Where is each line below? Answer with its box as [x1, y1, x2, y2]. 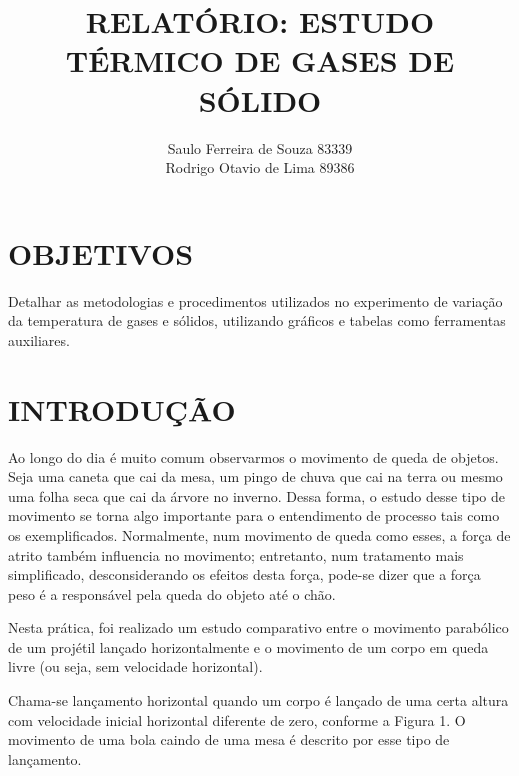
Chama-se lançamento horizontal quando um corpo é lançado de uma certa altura [8, 690, 509, 711]
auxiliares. [8, 329, 70, 350]
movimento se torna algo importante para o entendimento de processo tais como [8, 505, 500, 526]
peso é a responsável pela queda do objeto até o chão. [8, 583, 336, 604]
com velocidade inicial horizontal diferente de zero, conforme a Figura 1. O [8, 709, 466, 730]
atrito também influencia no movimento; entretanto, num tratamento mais [8, 544, 464, 565]
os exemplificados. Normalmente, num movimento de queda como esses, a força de [8, 524, 511, 545]
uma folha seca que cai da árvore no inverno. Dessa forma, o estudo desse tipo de [8, 485, 505, 506]
